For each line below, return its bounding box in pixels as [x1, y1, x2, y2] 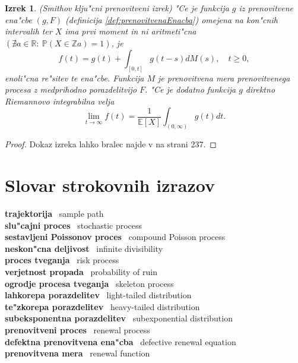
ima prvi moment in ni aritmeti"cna [65, 25, 196, 37]
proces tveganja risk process [5, 254, 119, 266]
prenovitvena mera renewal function [5, 347, 150, 359]
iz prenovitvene [239, 2, 293, 14]
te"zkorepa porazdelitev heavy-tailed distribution [5, 300, 200, 313]
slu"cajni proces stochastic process [5, 219, 142, 231]
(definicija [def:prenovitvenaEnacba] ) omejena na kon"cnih [65, 13, 278, 26]
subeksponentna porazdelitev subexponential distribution [5, 312, 233, 324]
